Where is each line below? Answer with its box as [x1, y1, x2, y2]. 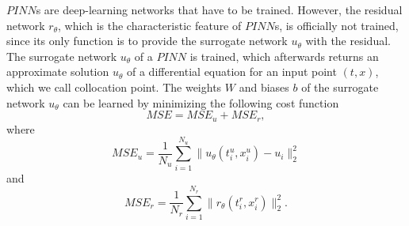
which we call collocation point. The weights [6, 78, 222, 95]
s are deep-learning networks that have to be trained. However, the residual [36, 2, 403, 17]
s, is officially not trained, [274, 17, 399, 33]
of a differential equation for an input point [126, 63, 337, 80]
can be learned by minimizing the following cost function [63, 94, 339, 111]
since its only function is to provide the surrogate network [6, 32, 288, 49]
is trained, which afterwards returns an [189, 47, 379, 64]
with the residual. [305, 32, 391, 49]
